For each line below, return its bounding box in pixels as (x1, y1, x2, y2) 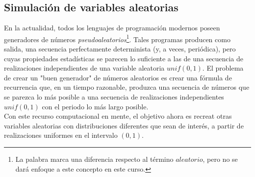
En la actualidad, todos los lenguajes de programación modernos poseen (4, 23, 220, 33)
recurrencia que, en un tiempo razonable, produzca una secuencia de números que (4, 82, 250, 92)
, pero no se (203, 153, 238, 164)
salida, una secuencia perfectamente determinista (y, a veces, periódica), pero (4, 44, 236, 54)
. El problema (202, 63, 244, 73)
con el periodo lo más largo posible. (42, 101, 149, 111)
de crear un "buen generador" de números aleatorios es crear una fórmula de (4, 72, 232, 82)
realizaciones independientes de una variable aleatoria (4, 63, 165, 73)
